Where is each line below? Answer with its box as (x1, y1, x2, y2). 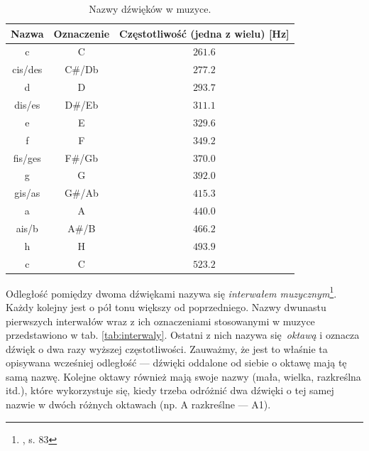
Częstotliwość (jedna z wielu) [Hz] (119, 26, 290, 40)
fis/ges (13, 150, 41, 165)
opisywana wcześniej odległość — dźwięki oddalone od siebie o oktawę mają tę (6, 355, 347, 370)
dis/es (14, 97, 40, 112)
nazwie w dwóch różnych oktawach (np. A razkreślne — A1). (6, 397, 271, 412)
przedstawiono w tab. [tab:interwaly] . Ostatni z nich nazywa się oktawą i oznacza (6, 327, 360, 342)
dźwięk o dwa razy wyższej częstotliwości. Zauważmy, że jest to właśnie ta (6, 341, 328, 356)
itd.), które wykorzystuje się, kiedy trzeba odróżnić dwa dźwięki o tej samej (6, 383, 334, 398)
